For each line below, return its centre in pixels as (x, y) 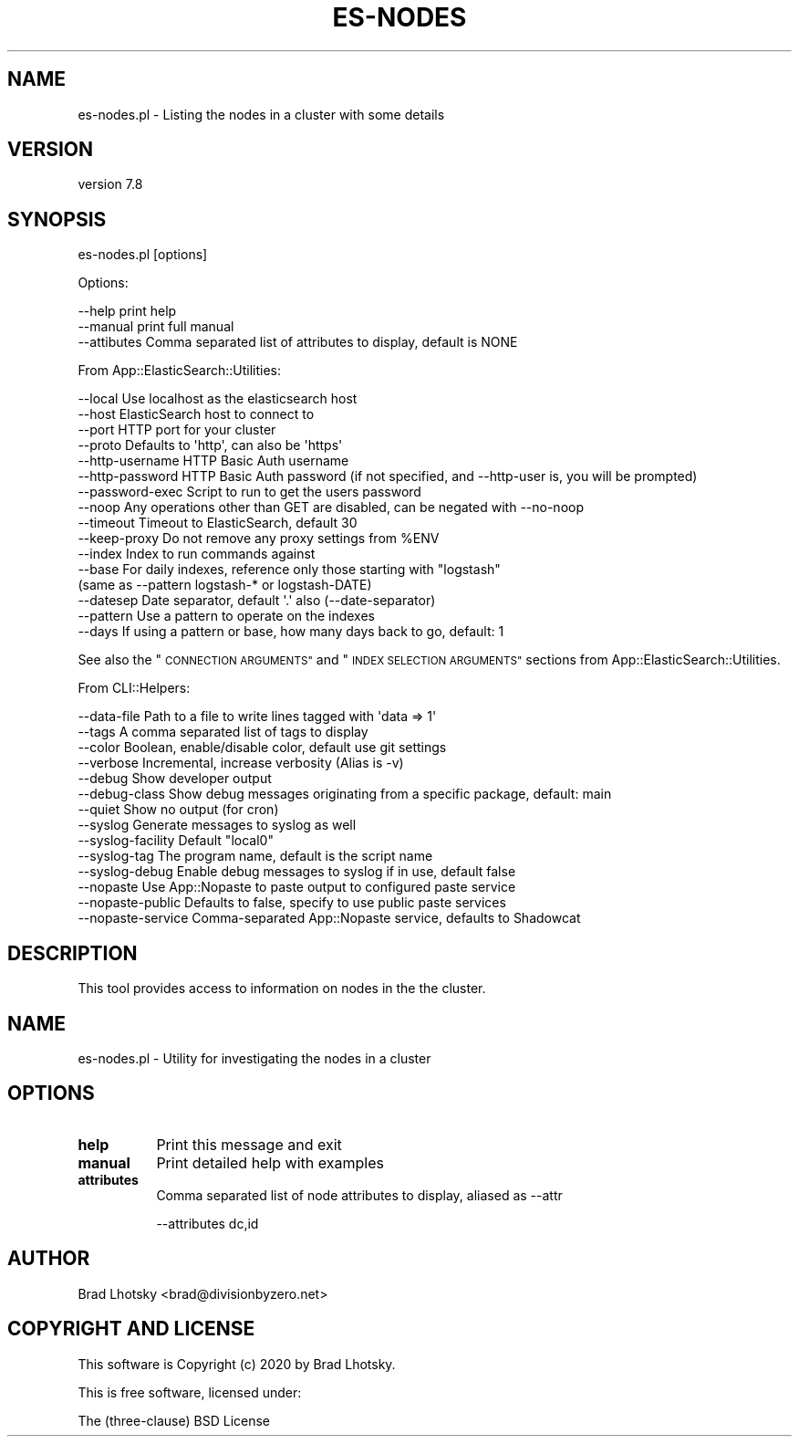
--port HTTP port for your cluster (177, 430)
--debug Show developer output (175, 779)
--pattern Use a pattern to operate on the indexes (226, 616)
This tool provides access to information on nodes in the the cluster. (282, 989)
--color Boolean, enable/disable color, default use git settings (262, 748)
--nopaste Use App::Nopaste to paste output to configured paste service (297, 887)
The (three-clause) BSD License (174, 1420)
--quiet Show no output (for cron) (178, 810)
